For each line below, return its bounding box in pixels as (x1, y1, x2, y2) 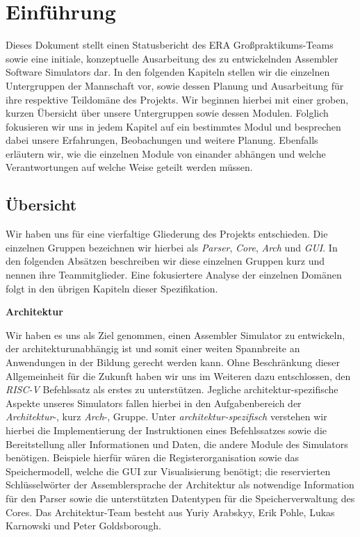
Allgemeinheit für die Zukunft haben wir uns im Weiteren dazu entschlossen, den (6, 368, 351, 383)
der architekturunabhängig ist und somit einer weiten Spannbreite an (6, 341, 300, 356)
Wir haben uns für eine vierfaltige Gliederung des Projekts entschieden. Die (6, 226, 328, 241)
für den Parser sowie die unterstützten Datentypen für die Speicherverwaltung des (6, 490, 355, 505)
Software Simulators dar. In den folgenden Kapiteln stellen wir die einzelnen (6, 65, 330, 79)
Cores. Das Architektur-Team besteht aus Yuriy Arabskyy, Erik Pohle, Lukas (6, 504, 335, 519)
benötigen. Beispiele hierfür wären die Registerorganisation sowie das (6, 450, 300, 465)
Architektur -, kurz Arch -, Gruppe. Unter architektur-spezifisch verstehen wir (6, 409, 327, 424)
